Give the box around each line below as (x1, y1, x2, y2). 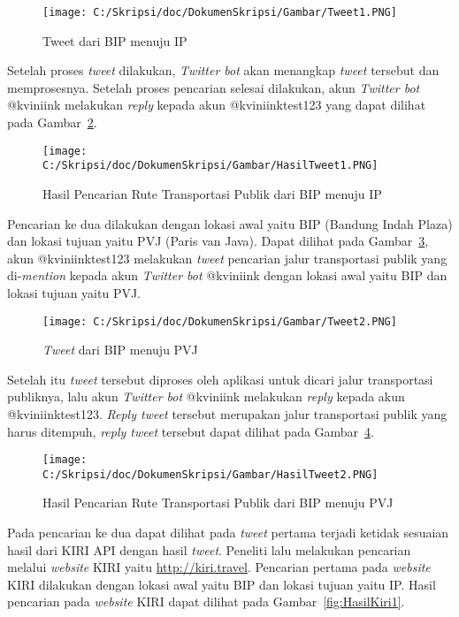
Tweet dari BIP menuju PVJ (42, 340, 198, 359)
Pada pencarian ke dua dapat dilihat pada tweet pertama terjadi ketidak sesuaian (7, 523, 449, 542)
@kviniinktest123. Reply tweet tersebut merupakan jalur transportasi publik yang (7, 404, 448, 423)
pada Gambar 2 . (7, 113, 97, 132)
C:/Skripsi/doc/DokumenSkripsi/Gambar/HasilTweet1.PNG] (42, 159, 379, 172)
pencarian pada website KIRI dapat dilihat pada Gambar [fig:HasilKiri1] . (7, 592, 405, 611)
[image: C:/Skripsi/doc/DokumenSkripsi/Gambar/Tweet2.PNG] (42, 315, 397, 328)
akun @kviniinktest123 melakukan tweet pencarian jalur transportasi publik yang (7, 248, 448, 267)
